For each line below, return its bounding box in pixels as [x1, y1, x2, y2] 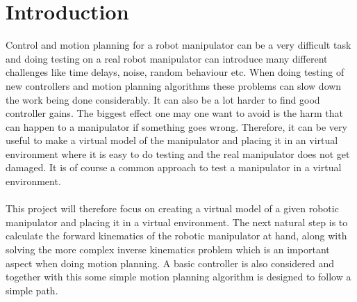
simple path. [6, 283, 58, 297]
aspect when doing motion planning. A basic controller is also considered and [6, 255, 335, 270]
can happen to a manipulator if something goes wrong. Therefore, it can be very [6, 119, 347, 134]
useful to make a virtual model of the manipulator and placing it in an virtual [6, 133, 338, 148]
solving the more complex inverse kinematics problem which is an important [6, 242, 330, 257]
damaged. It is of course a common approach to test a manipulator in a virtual [6, 160, 342, 175]
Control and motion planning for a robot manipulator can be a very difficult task [6, 38, 351, 52]
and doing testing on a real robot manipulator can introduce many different [6, 51, 328, 65]
